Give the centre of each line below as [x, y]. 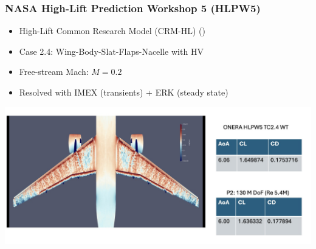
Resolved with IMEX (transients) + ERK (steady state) [124, 92]
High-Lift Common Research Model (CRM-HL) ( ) [112, 31]
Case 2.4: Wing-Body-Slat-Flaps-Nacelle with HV [111, 51]
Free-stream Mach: [54, 72]
